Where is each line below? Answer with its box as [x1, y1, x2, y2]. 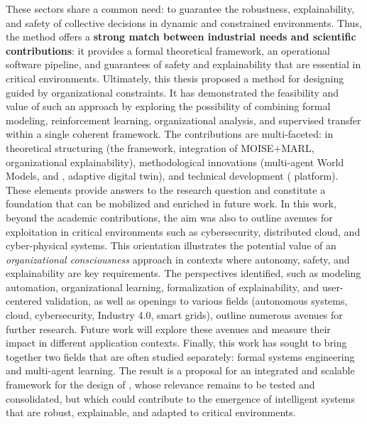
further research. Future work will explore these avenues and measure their [6, 321, 331, 336]
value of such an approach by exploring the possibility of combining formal [6, 99, 331, 114]
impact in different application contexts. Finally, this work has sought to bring [6, 335, 347, 350]
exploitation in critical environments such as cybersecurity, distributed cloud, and [6, 224, 361, 239]
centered [6, 293, 42, 308]
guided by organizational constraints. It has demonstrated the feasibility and [6, 85, 339, 99]
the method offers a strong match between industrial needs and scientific [6, 29, 356, 44]
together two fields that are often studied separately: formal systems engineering [6, 349, 355, 364]
